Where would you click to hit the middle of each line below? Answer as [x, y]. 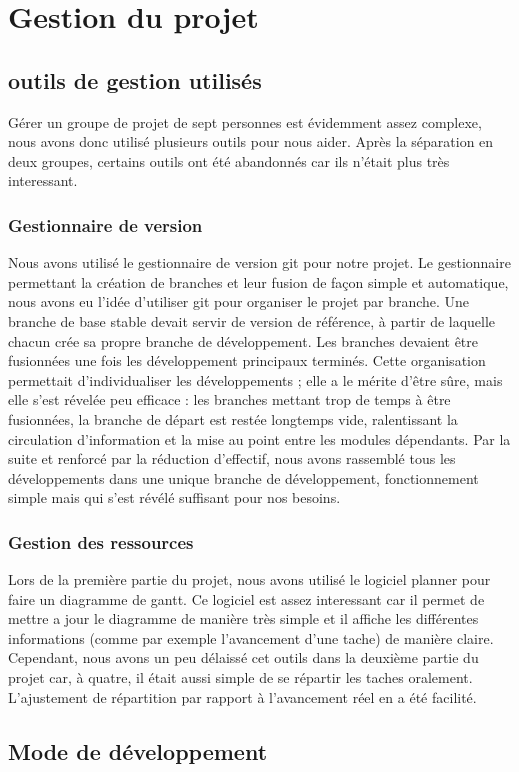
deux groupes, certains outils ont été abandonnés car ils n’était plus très [229, 160]
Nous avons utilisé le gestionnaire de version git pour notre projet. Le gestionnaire [259, 262]
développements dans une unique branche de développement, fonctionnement [243, 477]
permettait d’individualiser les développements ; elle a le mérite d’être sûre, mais [255, 379]
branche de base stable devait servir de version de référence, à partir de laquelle [252, 320]
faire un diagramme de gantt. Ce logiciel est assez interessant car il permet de [246, 598]
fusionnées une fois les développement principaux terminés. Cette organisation [247, 360]
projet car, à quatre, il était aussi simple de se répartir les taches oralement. [240, 677]
